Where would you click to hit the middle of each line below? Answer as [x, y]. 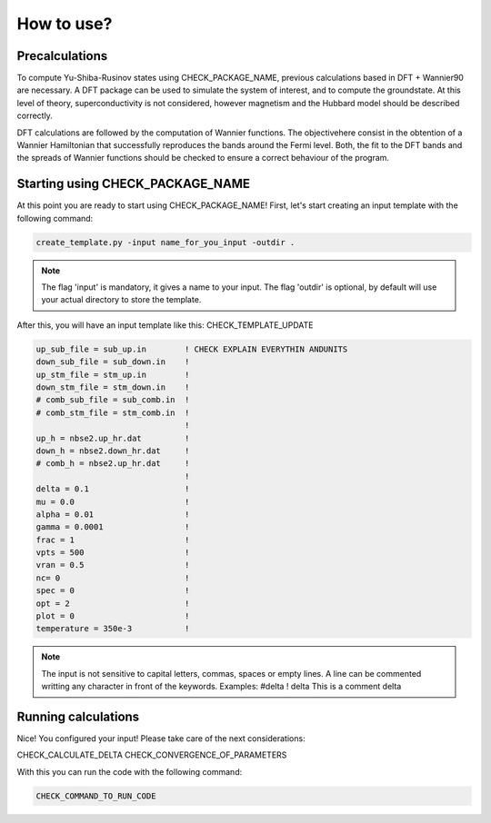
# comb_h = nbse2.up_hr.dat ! [113, 464]
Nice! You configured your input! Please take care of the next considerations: [161, 739]
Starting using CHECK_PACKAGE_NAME [133, 184]
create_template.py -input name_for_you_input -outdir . [165, 242]
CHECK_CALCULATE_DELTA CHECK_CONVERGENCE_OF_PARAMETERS [152, 755]
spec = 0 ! [113, 591]
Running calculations [78, 717]
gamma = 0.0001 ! [113, 527]
